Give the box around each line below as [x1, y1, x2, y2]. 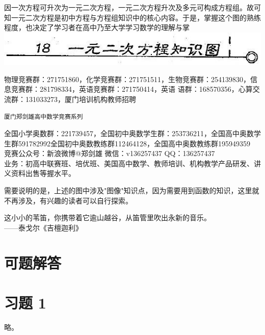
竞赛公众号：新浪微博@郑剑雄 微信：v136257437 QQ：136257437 [4, 148, 215, 159]
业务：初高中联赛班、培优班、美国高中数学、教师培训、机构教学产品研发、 [4, 158, 254, 168]
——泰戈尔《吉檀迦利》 [4, 222, 83, 233]
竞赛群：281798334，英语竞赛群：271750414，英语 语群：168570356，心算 [11, 84, 253, 94]
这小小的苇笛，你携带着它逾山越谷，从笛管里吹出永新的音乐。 [4, 212, 211, 223]
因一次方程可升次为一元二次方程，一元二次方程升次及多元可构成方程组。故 [4, 2, 254, 12]
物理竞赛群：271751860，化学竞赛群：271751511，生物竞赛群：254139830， [4, 73, 250, 84]
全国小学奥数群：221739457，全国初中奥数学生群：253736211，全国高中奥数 [4, 128, 254, 139]
